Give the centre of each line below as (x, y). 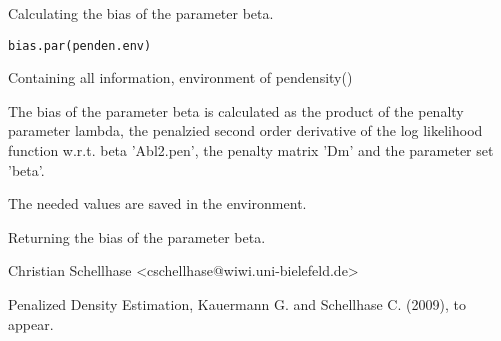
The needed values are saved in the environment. (157, 203)
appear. (31, 323)
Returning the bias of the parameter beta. (137, 236)
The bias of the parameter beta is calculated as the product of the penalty (236, 110)
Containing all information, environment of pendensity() (180, 77)
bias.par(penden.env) (80, 45)
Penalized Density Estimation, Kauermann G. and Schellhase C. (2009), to (237, 304)
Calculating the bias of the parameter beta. (141, 13)
